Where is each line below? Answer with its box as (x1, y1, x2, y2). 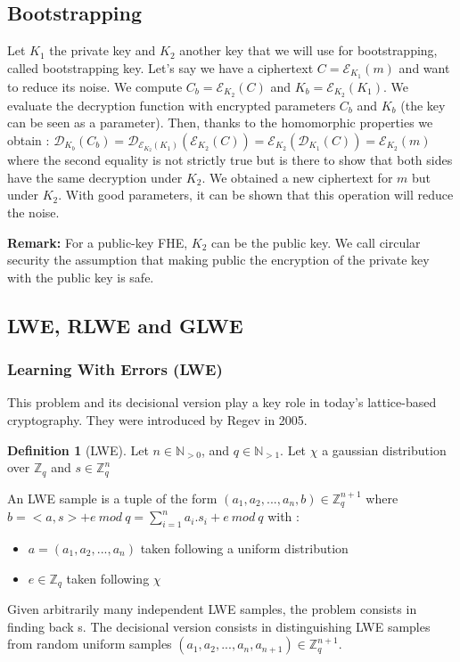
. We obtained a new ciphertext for (201, 168, 393, 186)
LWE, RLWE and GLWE (7, 311, 243, 339)
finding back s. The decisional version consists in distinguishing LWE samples (7, 617, 431, 635)
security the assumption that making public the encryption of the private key (7, 250, 430, 269)
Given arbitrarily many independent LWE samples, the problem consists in (7, 599, 417, 617)
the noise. (7, 203, 60, 222)
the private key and (49, 41, 156, 60)
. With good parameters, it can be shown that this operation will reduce (58, 185, 454, 204)
